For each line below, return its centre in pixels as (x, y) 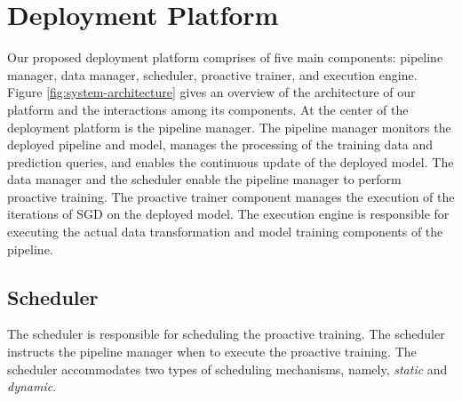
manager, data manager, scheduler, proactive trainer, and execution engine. (212, 74)
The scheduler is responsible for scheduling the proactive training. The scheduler (226, 334)
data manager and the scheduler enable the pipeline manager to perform (204, 179)
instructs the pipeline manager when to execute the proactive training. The (212, 352)
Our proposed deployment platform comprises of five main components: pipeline (225, 57)
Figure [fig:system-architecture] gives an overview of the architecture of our (211, 92)
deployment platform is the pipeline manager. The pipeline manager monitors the (229, 127)
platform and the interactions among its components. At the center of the (208, 109)
